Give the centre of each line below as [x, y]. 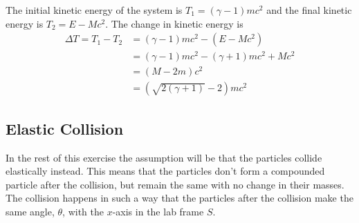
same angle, [30, 212]
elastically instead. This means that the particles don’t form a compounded [165, 171]
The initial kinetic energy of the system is [94, 10]
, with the [83, 212]
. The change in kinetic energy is [174, 23]
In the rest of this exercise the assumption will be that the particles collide [164, 157]
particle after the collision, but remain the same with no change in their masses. [175, 184]
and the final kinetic [309, 10]
